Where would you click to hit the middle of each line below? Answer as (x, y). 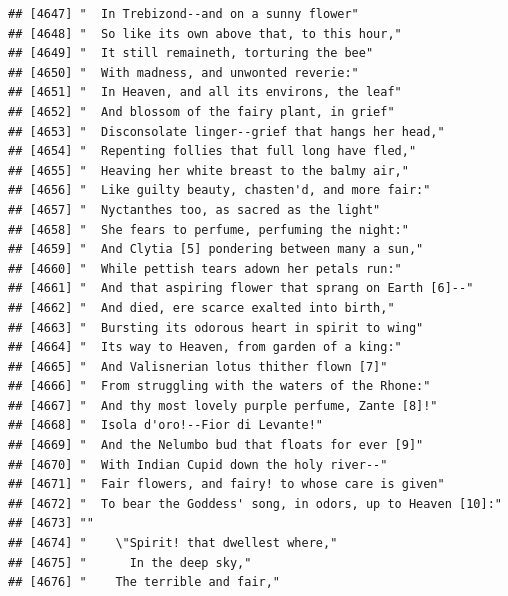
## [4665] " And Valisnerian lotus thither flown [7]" (198, 366)
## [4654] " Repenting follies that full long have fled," (212, 151)
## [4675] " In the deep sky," (130, 562)
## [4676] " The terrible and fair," (144, 582)
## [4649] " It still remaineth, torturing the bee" (191, 53)
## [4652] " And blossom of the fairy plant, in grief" (201, 111)
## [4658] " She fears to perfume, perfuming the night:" (208, 229)
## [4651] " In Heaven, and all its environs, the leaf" (205, 92)
